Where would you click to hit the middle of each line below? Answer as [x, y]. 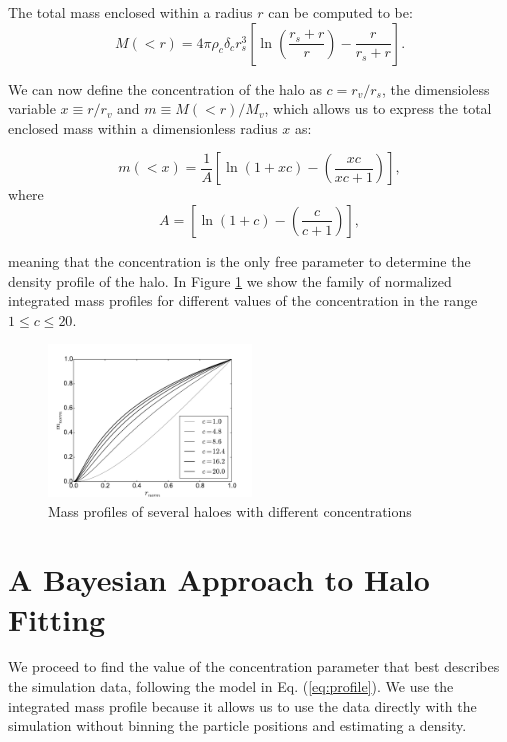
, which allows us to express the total [378, 108]
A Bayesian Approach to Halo [219, 579]
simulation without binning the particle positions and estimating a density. [237, 725]
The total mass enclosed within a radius [130, 12]
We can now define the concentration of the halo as [165, 88]
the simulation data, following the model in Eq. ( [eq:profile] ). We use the [231, 686]
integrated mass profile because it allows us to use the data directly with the [242, 705]
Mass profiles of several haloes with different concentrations [230, 510]
